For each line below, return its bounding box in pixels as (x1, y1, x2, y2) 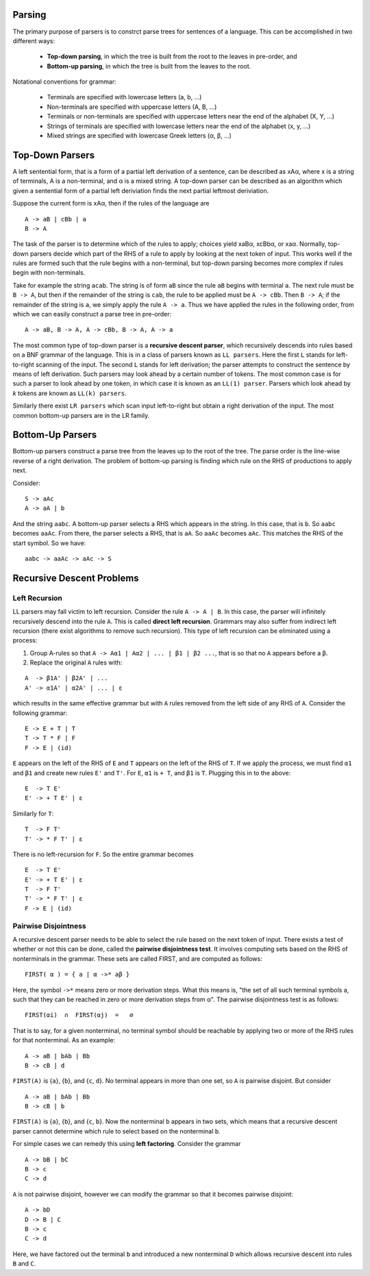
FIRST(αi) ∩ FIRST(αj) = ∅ (25, 1011, 134, 1019)
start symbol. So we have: (12, 538, 86, 547)
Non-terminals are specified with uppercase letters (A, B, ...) (47, 103, 217, 111)
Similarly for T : (12, 809, 54, 818)
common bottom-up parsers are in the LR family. (12, 411, 150, 419)
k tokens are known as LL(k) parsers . (12, 389, 127, 397)
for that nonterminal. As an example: (12, 1036, 116, 1044)
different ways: (12, 36, 55, 45)
